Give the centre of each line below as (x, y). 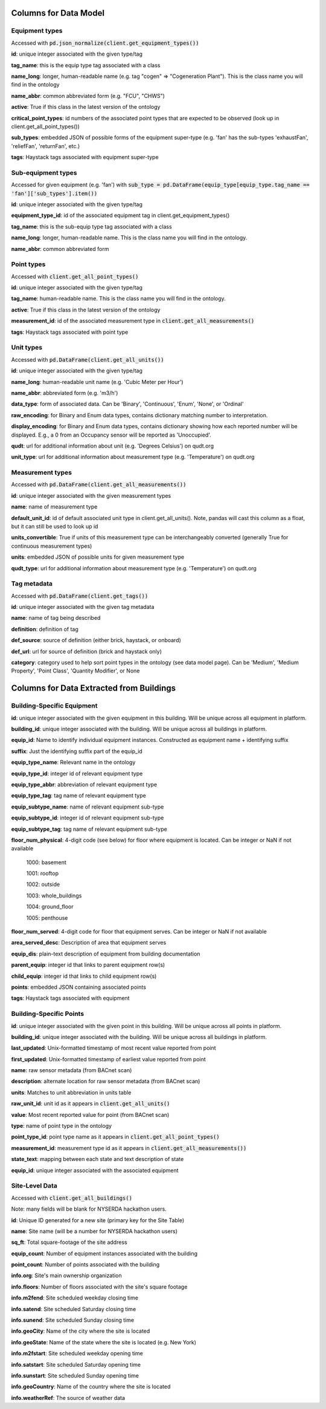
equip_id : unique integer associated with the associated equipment (95, 1170)
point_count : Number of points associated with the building (85, 1264)
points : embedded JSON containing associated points (78, 987)
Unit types (27, 348)
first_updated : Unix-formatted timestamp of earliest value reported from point (109, 1059)
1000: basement (46, 862)
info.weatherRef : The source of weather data (68, 1398)
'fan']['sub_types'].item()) (54, 193)
